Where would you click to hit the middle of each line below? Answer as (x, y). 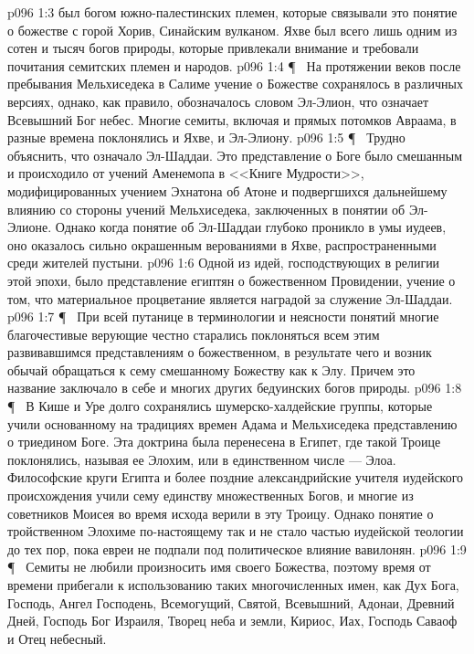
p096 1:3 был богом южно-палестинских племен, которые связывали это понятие (232, 12)
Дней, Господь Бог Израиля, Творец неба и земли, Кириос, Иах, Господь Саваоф (232, 621)
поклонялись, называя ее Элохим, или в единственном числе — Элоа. (202, 459)
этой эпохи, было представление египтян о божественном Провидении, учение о (232, 280)
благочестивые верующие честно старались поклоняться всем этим (194, 334)
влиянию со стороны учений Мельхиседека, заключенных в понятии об (206, 209)
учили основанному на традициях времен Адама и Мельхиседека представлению (232, 423)
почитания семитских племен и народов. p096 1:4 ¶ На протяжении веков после (234, 65)
